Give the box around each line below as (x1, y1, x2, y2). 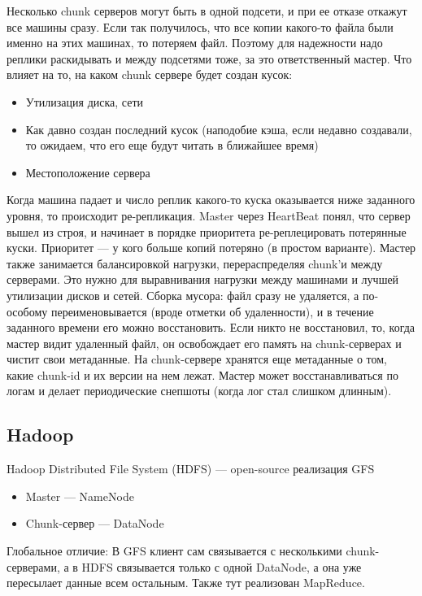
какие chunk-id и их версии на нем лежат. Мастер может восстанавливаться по (7, 366, 398, 383)
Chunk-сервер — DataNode (25, 515, 164, 532)
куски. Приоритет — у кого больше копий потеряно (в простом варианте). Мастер (7, 239, 416, 256)
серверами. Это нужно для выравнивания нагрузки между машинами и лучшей (7, 271, 399, 288)
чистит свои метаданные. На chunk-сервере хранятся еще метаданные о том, (7, 350, 388, 368)
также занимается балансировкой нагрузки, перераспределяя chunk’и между (7, 254, 383, 272)
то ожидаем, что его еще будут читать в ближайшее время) (25, 137, 319, 154)
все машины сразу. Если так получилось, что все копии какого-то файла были (7, 18, 394, 35)
